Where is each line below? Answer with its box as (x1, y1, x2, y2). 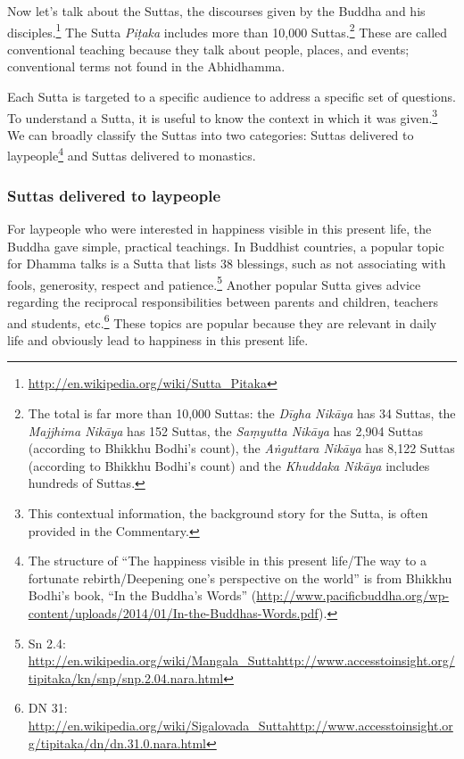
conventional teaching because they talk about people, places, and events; (7, 39, 410, 58)
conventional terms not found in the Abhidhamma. (7, 57, 286, 76)
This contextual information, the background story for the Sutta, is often (28, 503, 428, 522)
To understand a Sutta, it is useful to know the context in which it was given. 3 (7, 105, 438, 127)
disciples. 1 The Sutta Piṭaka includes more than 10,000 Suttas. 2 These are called (7, 20, 448, 41)
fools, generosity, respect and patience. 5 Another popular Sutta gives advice (7, 272, 421, 293)
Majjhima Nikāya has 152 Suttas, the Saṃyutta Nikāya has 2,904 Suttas (28, 421, 424, 440)
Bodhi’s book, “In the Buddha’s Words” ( (28, 586, 257, 605)
